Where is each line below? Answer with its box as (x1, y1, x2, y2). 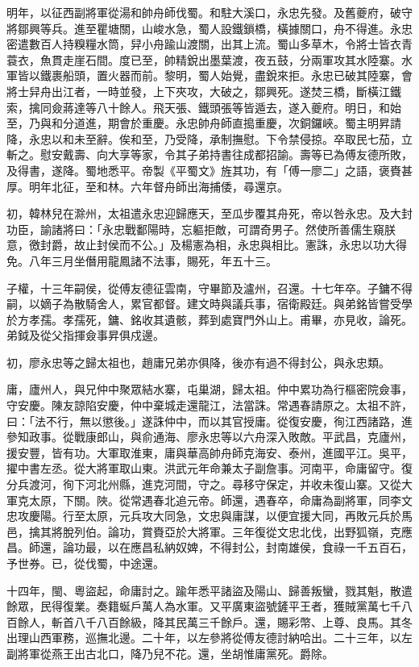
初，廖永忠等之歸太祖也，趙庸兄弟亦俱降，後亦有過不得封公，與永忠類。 (6, 353, 390, 370)
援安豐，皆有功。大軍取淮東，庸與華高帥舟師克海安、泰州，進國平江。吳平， (6, 444, 413, 461)
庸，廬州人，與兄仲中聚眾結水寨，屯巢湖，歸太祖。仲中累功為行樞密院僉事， (6, 381, 413, 398)
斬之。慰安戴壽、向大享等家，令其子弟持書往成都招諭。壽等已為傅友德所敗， (6, 146, 413, 163)
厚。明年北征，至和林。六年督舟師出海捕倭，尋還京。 (6, 177, 288, 194)
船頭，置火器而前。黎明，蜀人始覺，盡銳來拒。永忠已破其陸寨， (62, 67, 401, 84)
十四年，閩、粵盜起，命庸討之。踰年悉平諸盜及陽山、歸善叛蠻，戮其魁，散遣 (6, 582, 413, 598)
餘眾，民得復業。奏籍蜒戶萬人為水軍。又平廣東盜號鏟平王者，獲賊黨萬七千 (6, 598, 401, 615)
